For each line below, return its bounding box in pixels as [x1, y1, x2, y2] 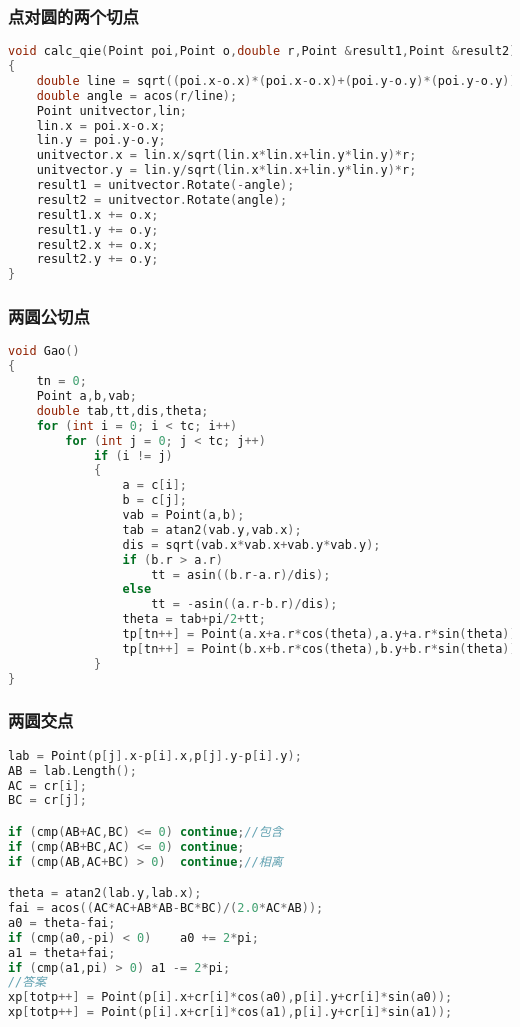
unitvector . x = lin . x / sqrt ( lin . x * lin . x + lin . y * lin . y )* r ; [36, 148, 417, 163]
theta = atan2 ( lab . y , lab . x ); [8, 886, 202, 901]
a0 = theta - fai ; [8, 915, 116, 930]
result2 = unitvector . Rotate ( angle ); [36, 192, 288, 207]
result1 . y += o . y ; [36, 222, 159, 237]
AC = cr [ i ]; [8, 778, 87, 793]
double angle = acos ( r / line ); [36, 88, 238, 103]
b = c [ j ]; [122, 493, 188, 508]
